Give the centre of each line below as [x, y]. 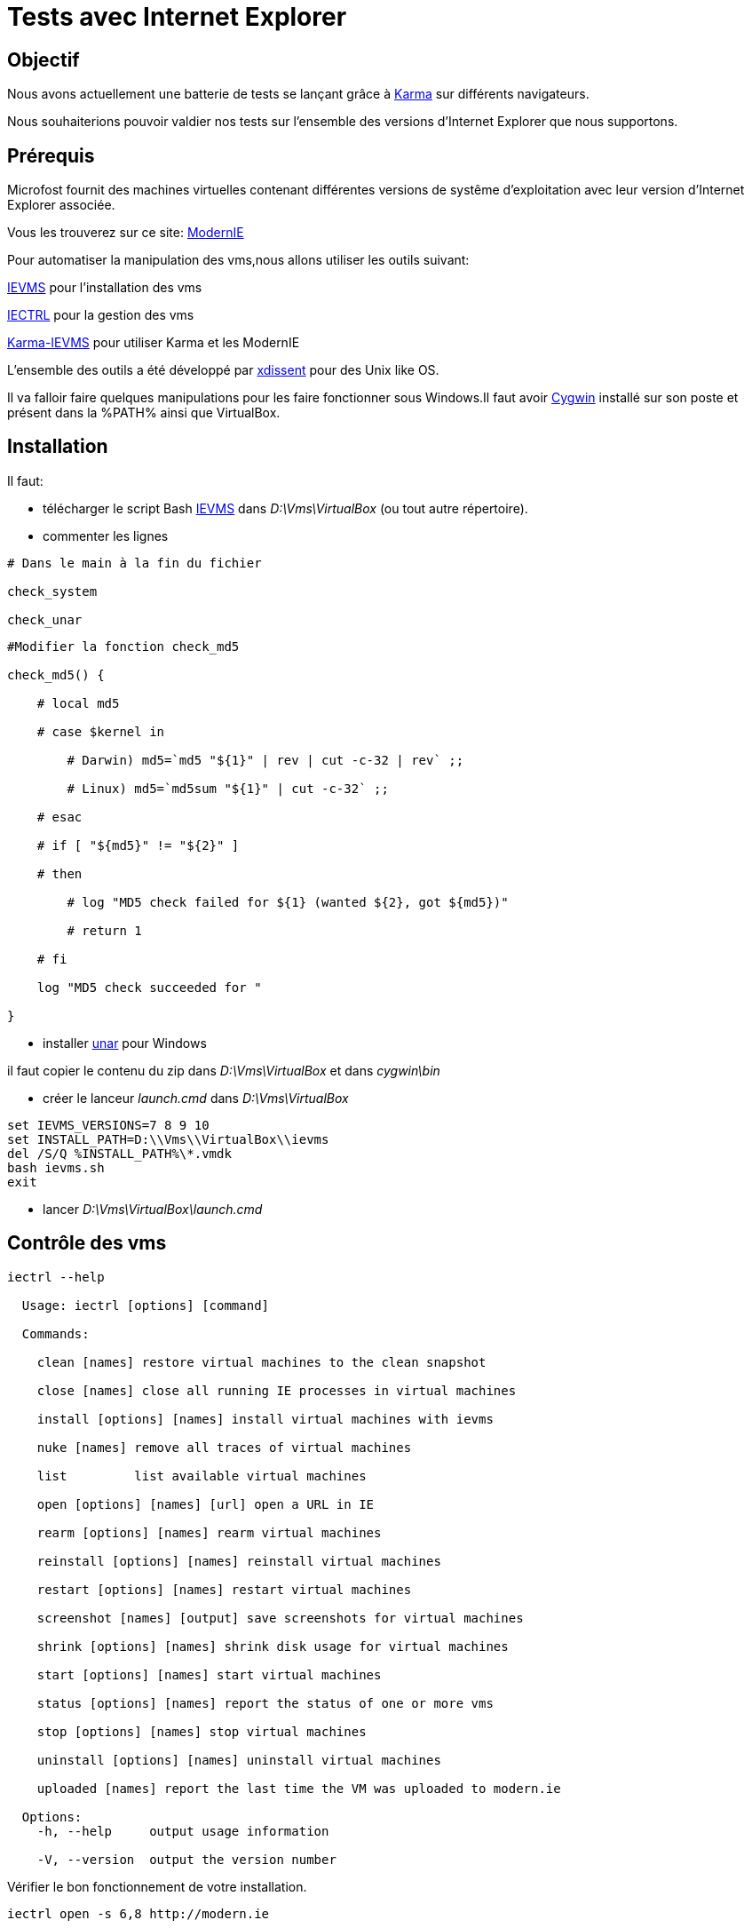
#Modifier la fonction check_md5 [123, 646]
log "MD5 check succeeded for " [149, 987]
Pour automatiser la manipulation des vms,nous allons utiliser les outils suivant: [238, 260]
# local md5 [78, 703]
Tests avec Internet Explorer [177, 17]
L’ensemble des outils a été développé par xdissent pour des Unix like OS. [223, 370]
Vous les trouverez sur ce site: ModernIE [126, 233]
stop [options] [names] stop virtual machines [202, 1731]
